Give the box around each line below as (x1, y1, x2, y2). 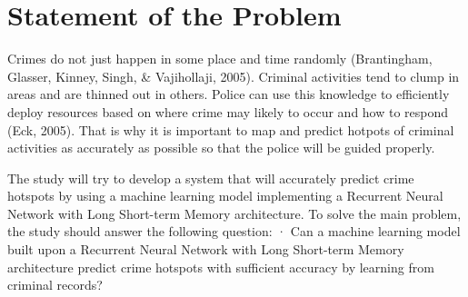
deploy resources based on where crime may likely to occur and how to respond (7, 102, 449, 121)
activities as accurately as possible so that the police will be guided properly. (7, 138, 435, 157)
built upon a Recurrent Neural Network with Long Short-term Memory (7, 240, 404, 259)
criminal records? (7, 275, 103, 294)
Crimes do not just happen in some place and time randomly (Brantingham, (7, 49, 433, 68)
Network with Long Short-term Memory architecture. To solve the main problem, (7, 203, 462, 223)
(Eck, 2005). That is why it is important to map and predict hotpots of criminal (7, 120, 454, 139)
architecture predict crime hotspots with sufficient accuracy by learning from (7, 257, 434, 276)
